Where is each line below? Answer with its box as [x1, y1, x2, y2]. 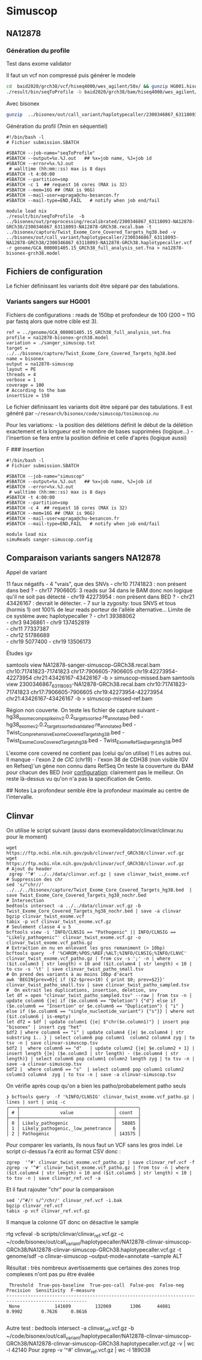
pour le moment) [6, 833, 47, 840]
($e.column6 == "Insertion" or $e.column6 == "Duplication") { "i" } [6, 1003, 185, 1009]
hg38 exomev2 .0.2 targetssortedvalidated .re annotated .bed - [6, 721, 136, 729]
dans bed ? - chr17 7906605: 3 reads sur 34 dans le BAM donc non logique [6, 587, 193, 594]
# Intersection [6, 898, 44, 904]
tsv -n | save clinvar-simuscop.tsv [6, 1040, 98, 1047]
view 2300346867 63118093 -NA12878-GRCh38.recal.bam [6, 681, 146, 690]
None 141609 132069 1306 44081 [8, 1303, 171, 1309]
